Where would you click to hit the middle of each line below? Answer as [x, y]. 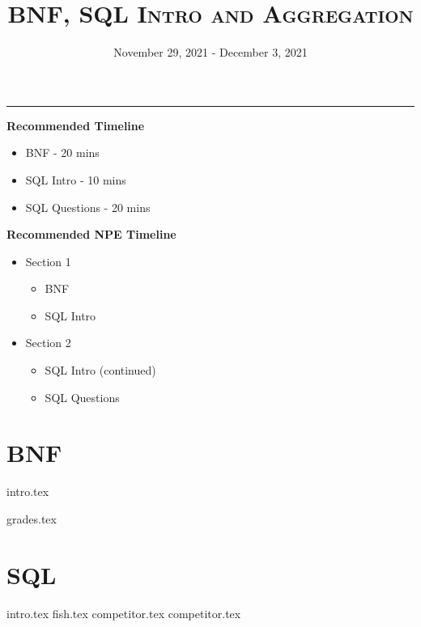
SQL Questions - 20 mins [88, 207]
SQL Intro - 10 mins [76, 179]
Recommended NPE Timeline [91, 234]
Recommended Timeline [76, 125]
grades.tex [32, 518]
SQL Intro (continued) [100, 370]
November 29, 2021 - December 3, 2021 [210, 52]
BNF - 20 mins [62, 153]
